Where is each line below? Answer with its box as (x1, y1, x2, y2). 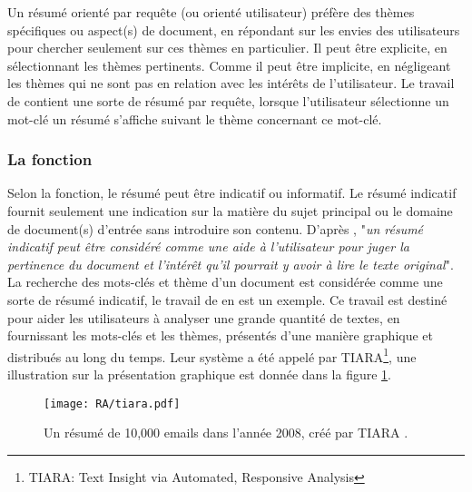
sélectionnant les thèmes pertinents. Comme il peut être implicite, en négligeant (7, 55, 451, 74)
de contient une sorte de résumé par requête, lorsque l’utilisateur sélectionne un (7, 91, 449, 110)
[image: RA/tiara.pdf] (44, 397, 181, 410)
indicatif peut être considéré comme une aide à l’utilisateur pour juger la (7, 237, 409, 256)
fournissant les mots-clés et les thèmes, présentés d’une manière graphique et (7, 326, 433, 345)
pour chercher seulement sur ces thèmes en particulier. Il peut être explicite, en (7, 38, 447, 57)
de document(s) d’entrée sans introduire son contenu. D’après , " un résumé (7, 219, 424, 238)
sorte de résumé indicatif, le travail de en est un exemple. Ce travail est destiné (7, 290, 447, 309)
